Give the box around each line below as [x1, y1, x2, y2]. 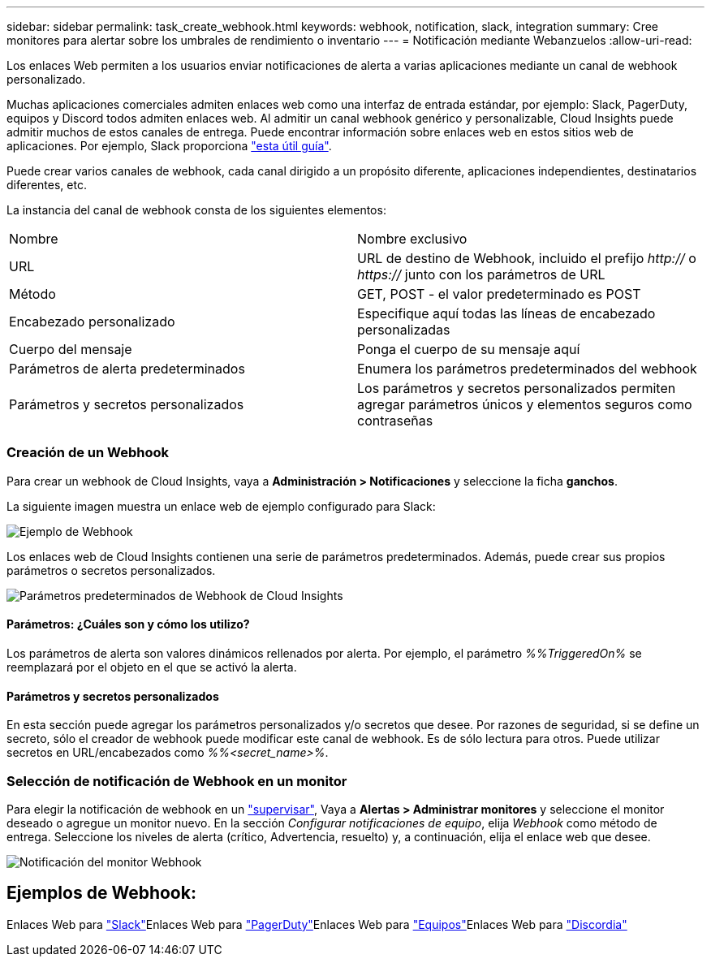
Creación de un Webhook [6, 444, 170, 461]
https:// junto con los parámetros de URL [357, 266, 605, 283]
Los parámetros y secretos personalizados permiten [357, 380, 676, 396]
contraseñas [357, 412, 433, 429]
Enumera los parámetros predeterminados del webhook [357, 361, 697, 377]
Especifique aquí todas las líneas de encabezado [357, 305, 656, 322]
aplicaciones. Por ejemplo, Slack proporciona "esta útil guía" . [6, 139, 332, 153]
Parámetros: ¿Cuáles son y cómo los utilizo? [6, 617, 250, 632]
